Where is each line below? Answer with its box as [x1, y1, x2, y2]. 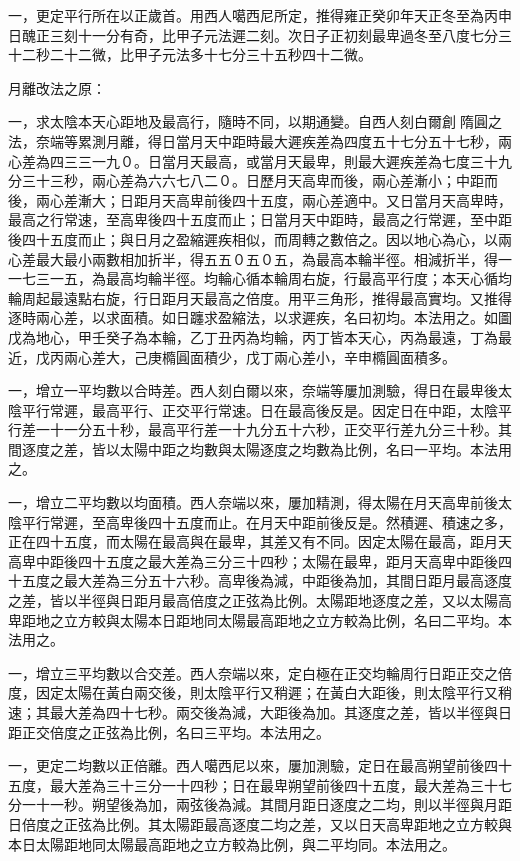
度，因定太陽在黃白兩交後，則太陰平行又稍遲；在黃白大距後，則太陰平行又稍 [8, 682, 512, 703]
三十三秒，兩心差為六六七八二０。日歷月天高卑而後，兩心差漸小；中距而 [21, 170, 498, 191]
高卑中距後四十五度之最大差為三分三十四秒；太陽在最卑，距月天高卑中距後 [8, 550, 498, 571]
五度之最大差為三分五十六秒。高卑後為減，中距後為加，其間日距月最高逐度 [21, 570, 512, 591]
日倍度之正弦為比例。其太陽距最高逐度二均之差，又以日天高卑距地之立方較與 [8, 813, 512, 834]
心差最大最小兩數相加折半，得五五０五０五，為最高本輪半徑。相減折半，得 [8, 248, 498, 269]
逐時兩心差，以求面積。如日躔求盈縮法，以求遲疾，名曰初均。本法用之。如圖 [8, 307, 512, 328]
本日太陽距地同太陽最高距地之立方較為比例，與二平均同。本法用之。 [8, 833, 456, 854]
